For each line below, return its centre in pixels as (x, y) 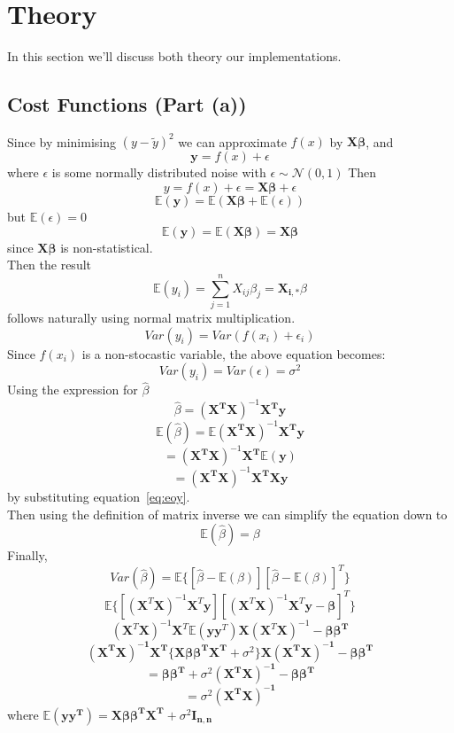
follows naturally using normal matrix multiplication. (151, 317)
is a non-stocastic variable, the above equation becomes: (234, 353)
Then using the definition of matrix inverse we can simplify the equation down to (227, 514)
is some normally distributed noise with (159, 172)
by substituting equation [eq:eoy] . (99, 496)
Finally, (27, 555)
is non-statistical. (107, 247)
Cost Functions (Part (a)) (127, 104)
